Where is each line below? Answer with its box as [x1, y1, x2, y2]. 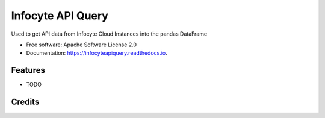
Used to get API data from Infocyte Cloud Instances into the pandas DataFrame [11, 30, 208, 37]
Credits [11, 97, 40, 107]
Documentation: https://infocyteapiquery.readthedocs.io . [26, 49, 168, 57]
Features [11, 65, 45, 75]
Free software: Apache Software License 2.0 [26, 41, 137, 48]
